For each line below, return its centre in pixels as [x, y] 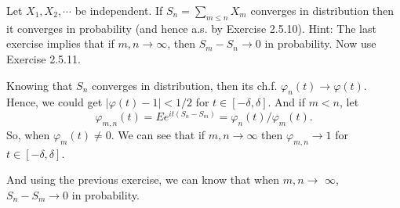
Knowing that [40, 85]
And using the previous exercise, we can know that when [143, 179]
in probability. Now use [320, 43]
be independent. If [119, 10]
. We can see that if [158, 134]
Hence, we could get [55, 102]
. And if [286, 102]
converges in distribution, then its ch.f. [185, 85]
